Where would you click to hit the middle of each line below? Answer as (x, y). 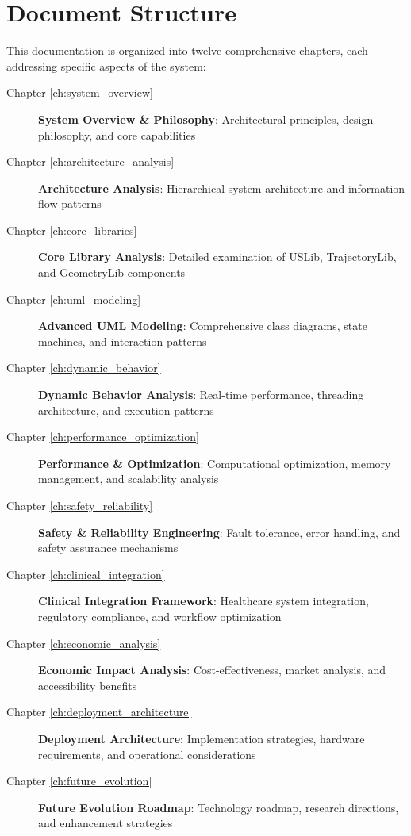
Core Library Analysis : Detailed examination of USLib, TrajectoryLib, (217, 257)
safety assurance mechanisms (108, 548)
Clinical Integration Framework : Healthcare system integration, (204, 601)
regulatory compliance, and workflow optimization (160, 616)
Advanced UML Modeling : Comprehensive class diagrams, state (203, 326)
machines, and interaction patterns (123, 341)
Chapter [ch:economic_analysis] (84, 643)
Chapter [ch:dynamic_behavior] (84, 368)
